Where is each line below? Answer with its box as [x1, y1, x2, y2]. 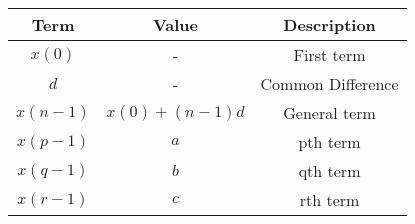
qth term [298, 159, 361, 182]
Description [283, 13, 376, 36]
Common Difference [260, 72, 399, 95]
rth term [299, 188, 360, 211]
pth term [298, 130, 361, 153]
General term [283, 101, 376, 124]
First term [293, 43, 366, 66]
